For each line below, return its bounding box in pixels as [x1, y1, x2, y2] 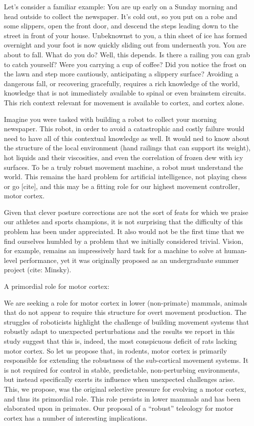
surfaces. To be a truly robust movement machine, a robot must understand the [4, 162, 243, 172]
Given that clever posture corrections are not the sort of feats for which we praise [4, 207, 249, 217]
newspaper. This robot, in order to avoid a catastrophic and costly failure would [4, 123, 245, 134]
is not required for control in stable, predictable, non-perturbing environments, [4, 364, 240, 375]
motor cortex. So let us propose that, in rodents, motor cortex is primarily [4, 345, 227, 355]
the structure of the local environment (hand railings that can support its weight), [4, 142, 251, 153]
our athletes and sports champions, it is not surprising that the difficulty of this [4, 216, 243, 227]
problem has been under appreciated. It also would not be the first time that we [4, 226, 244, 237]
